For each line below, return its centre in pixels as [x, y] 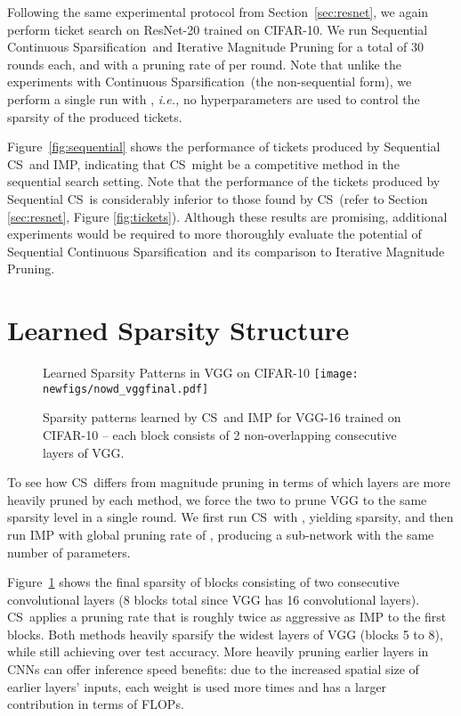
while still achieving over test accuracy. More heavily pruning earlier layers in [218, 651]
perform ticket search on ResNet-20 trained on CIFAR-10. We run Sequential [218, 29]
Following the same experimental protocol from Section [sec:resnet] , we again [218, 12]
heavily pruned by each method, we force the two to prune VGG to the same [217, 499]
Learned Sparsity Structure [178, 330]
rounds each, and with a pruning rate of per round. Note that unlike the [204, 64]
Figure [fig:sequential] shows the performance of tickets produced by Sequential [224, 146]
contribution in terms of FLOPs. [96, 704]
